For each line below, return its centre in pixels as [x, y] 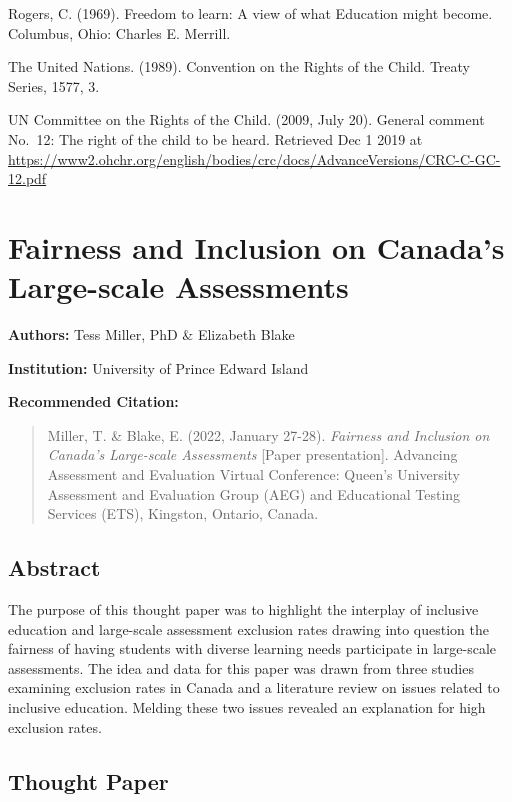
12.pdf [27, 178]
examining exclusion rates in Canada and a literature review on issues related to [254, 687]
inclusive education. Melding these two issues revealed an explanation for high [247, 706]
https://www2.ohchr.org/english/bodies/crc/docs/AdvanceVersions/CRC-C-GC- [254, 158]
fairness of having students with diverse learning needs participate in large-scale [252, 648]
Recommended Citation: [93, 401]
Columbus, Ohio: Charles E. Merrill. [119, 32]
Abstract [54, 567]
